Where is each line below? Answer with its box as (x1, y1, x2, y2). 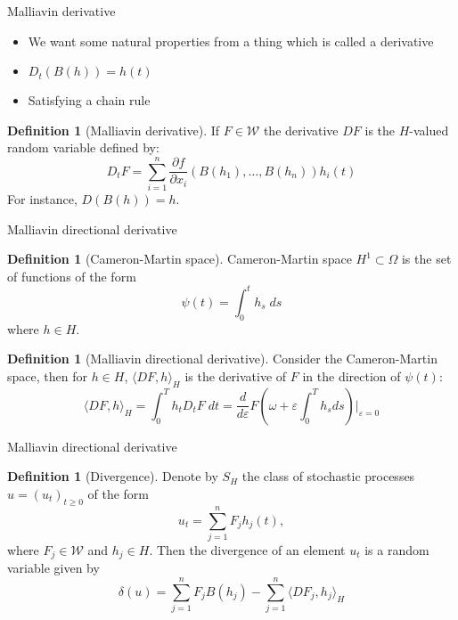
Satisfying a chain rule (28, 91, 151, 110)
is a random (364, 540, 429, 559)
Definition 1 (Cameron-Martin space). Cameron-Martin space (7, 249, 352, 268)
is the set (401, 249, 452, 268)
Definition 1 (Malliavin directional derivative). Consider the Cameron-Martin (7, 349, 438, 368)
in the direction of (302, 366, 401, 385)
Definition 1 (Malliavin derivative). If (7, 120, 220, 139)
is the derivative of (184, 366, 287, 385)
